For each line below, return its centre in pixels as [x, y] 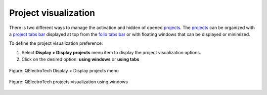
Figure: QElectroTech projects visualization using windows [68, 82]
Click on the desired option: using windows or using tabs [80, 60]
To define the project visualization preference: [56, 43]
